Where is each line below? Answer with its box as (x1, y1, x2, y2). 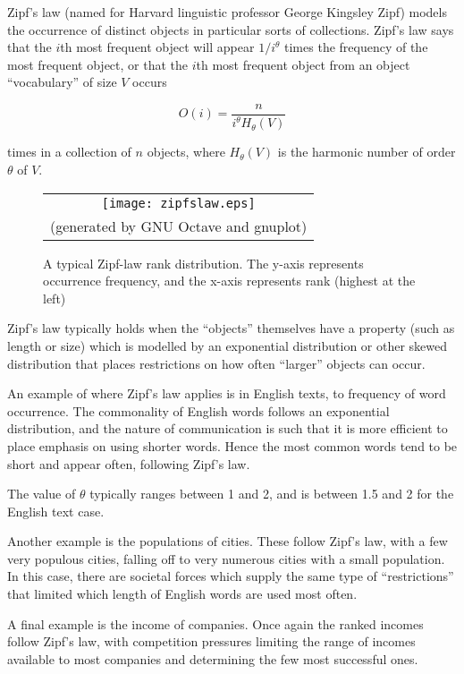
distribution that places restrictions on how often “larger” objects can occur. (7, 354, 426, 372)
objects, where (147, 142, 225, 161)
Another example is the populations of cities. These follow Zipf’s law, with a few (7, 532, 448, 550)
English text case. (7, 501, 105, 520)
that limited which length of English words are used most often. (7, 584, 358, 603)
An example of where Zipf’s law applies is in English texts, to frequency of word (7, 384, 446, 403)
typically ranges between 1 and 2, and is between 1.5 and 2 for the (89, 484, 454, 503)
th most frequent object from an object (196, 55, 410, 73)
